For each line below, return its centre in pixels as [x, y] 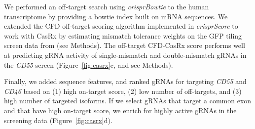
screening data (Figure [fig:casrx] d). [58, 120]
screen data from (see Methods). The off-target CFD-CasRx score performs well [125, 45]
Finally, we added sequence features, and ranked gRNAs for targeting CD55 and [125, 81]
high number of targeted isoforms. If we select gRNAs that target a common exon [128, 101]
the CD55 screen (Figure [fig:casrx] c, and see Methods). [89, 64]
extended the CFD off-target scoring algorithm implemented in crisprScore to [121, 26]
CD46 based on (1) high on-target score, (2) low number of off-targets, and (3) [123, 91]
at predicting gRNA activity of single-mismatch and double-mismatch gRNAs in [125, 55]
